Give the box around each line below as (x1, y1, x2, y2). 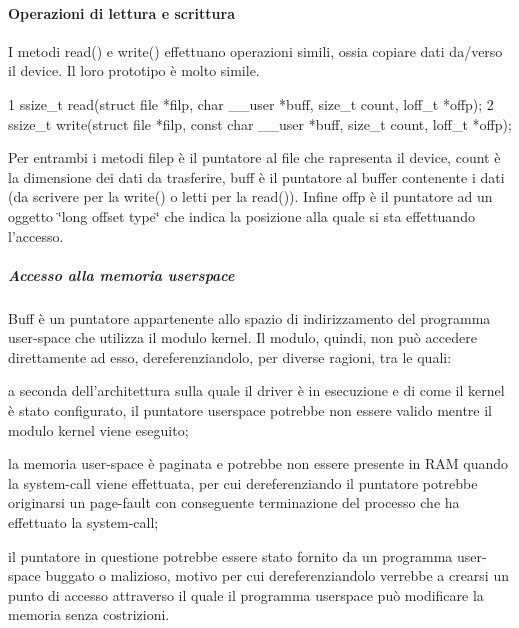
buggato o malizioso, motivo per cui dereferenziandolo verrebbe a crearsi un (45, 565, 509, 586)
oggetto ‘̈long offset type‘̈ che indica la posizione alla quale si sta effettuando (8, 205, 475, 226)
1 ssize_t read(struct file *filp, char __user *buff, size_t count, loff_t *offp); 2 (8, 93, 494, 114)
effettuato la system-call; (8, 512, 159, 533)
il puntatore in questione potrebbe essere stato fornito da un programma (8, 545, 453, 566)
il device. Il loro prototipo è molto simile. (8, 60, 260, 81)
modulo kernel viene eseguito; (8, 419, 189, 440)
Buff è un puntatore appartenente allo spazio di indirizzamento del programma (8, 307, 491, 328)
